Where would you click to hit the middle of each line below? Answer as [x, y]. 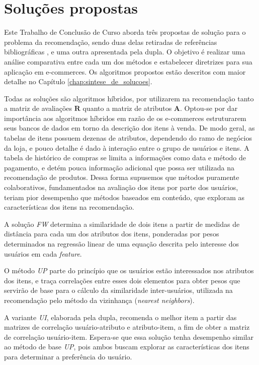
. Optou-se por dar [209, 108]
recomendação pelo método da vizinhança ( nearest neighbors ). [99, 300]
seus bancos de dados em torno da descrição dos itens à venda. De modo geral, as [129, 128]
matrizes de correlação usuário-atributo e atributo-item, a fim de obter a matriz [127, 327]
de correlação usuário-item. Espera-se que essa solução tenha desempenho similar [129, 337]
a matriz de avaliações [38, 108]
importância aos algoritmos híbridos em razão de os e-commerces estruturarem [125, 118]
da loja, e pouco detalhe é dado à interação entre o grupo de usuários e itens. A [127, 147]
